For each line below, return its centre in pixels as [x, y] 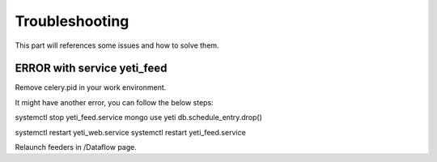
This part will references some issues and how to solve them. [117, 45]
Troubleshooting [72, 21]
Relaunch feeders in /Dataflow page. [76, 147]
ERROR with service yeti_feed [91, 68]
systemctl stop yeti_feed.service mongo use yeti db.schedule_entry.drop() [139, 117]
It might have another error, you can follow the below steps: [114, 102]
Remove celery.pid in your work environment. [91, 87]
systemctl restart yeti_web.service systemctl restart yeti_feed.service [130, 132]
